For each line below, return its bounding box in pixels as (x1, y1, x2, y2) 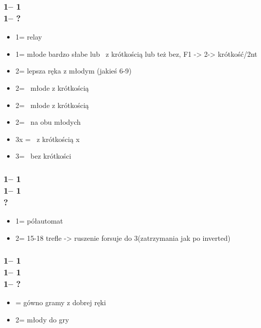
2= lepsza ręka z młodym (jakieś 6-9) (15, 65, 132, 76)
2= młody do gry (15, 314, 69, 324)
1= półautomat (15, 215, 63, 226)
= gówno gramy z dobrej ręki (15, 297, 106, 308)
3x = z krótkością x (15, 133, 80, 144)
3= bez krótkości (15, 151, 71, 161)
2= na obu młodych (15, 117, 81, 127)
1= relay (15, 31, 42, 42)
